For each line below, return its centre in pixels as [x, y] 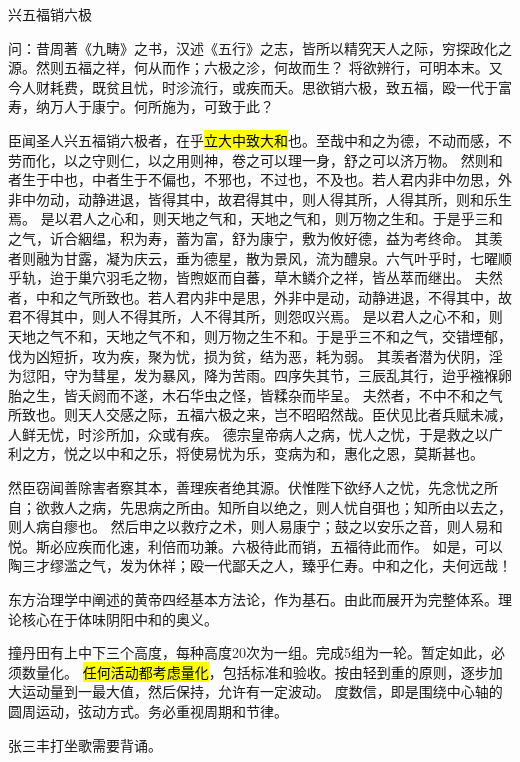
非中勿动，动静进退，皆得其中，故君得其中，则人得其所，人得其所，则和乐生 [260, 198]
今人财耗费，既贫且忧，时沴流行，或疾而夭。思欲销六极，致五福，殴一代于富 [260, 86]
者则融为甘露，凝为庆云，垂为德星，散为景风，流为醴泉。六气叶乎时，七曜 [253, 257]
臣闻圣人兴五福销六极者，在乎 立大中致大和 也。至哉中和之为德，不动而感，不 [260, 139]
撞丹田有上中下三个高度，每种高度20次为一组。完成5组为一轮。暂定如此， [249, 652]
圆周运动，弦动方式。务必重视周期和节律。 [148, 711]
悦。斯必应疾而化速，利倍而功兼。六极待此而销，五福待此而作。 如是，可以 [255, 545]
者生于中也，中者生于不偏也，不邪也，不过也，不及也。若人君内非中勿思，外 [260, 179]
